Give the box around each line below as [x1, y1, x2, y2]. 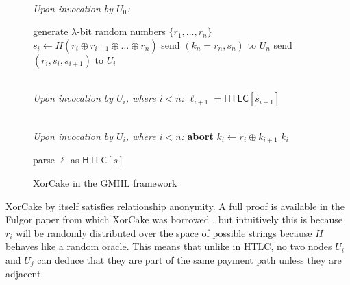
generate [33, 24, 68, 38]
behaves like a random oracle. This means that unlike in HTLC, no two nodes [5, 239, 332, 253]
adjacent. [5, 266, 44, 281]
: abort [181, 128, 214, 143]
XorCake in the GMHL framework [33, 176, 177, 190]
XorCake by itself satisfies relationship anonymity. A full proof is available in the [5, 198, 345, 213]
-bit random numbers [77, 24, 166, 38]
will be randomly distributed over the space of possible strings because [16, 225, 312, 240]
